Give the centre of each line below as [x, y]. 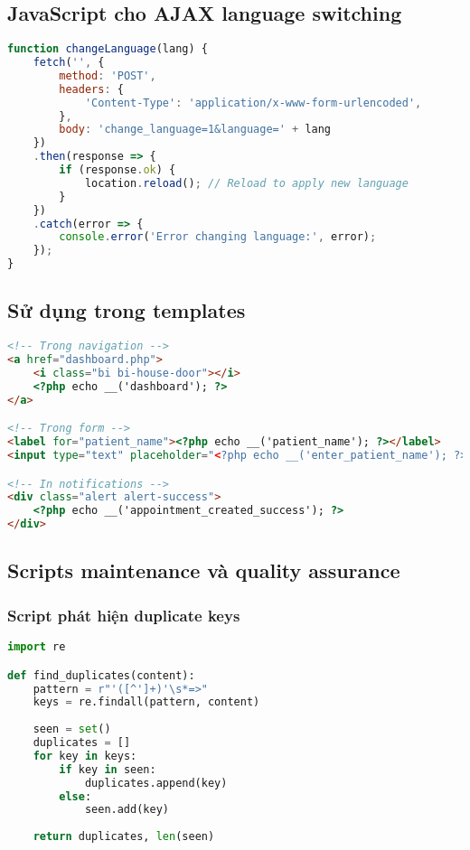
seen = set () [72, 729]
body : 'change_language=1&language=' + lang [195, 130]
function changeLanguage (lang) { [108, 49]
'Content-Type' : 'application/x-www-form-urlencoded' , [253, 103]
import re [37, 647]
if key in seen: [108, 769]
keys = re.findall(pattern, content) [146, 702]
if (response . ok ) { [117, 170]
